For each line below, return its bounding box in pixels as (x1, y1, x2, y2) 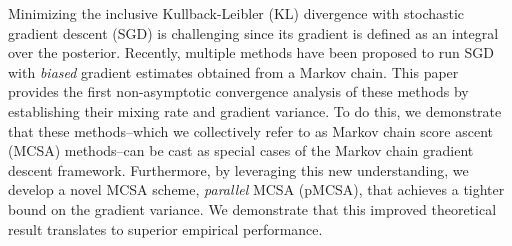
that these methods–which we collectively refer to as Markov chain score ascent (8, 120, 494, 141)
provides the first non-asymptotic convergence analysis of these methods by (8, 81, 469, 102)
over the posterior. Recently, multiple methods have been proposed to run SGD (8, 42, 494, 63)
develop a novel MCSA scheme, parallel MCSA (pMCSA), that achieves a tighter (8, 179, 505, 200)
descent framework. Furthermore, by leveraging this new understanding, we (8, 159, 469, 180)
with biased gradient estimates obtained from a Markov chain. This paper (8, 61, 459, 82)
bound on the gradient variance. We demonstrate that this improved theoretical (8, 198, 497, 219)
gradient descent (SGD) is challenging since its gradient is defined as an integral (8, 22, 499, 43)
